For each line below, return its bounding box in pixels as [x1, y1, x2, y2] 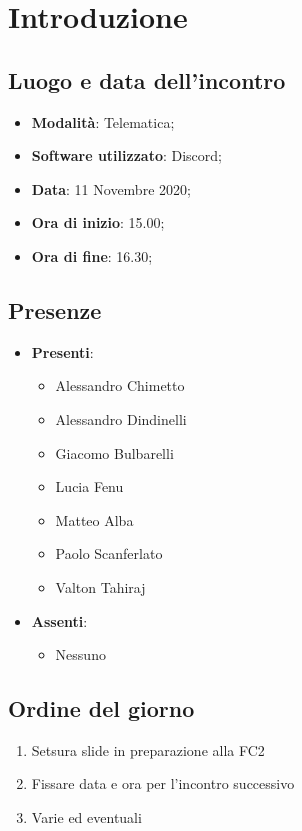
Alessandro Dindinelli [55, 408, 187, 429]
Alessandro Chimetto [55, 375, 185, 396]
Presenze [8, 294, 102, 325]
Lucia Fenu [55, 476, 124, 497]
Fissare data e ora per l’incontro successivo [31, 773, 295, 794]
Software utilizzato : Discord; [31, 145, 222, 166]
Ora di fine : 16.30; [31, 245, 153, 266]
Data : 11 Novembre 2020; [31, 178, 191, 199]
